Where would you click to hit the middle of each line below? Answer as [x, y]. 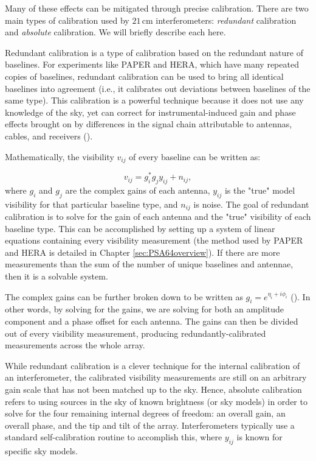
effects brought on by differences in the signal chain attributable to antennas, [149, 124]
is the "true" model [260, 190]
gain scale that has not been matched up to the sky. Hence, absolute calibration [153, 389]
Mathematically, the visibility [60, 156]
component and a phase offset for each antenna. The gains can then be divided [152, 321]
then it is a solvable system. [57, 276]
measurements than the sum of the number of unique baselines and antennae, [149, 264]
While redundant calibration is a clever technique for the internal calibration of [153, 365]
